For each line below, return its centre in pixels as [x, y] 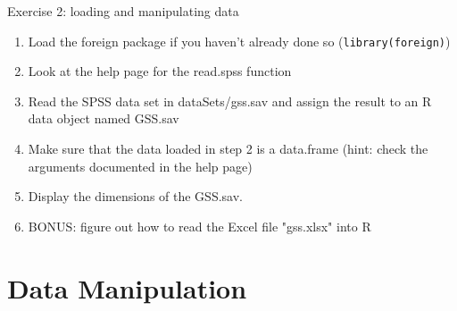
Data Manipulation [127, 287]
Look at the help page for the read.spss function [160, 71]
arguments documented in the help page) [140, 166]
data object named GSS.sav [104, 118]
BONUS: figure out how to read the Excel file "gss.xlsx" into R [199, 226]
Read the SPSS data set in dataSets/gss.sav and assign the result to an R [230, 101]
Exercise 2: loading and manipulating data [123, 11]
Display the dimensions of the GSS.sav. [135, 196]
